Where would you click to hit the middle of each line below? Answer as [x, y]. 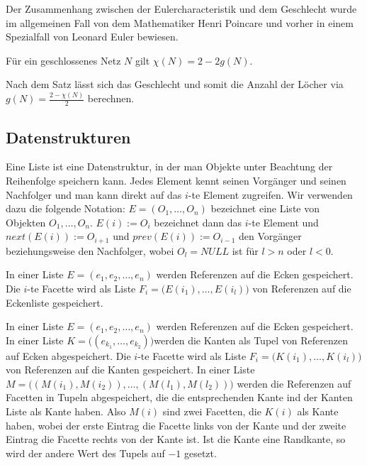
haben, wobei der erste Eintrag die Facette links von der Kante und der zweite [176, 425]
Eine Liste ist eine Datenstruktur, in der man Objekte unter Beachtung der [169, 166]
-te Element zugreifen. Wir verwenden [270, 194]
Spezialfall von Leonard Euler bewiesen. [92, 37]
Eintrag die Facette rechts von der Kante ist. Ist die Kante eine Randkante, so [176, 439]
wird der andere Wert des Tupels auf [85, 453]
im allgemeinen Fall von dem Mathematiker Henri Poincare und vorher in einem [180, 22]
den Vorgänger [270, 236]
